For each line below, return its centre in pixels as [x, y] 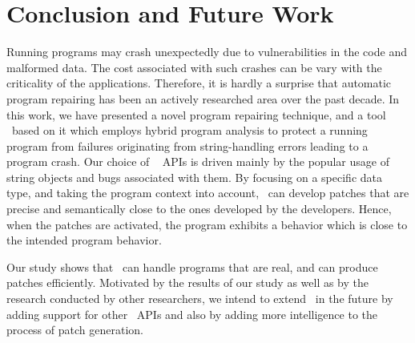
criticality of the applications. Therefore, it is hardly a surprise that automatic [199, 83]
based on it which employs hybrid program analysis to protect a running [189, 130]
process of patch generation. [75, 330]
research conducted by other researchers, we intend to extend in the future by [200, 299]
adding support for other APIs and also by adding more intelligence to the [192, 314]
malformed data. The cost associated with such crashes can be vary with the [194, 67]
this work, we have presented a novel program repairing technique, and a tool [196, 114]
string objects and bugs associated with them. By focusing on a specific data [194, 177]
